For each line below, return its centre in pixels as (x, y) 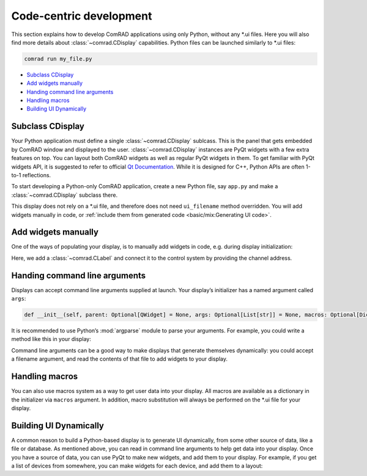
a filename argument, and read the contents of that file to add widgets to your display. (120, 359)
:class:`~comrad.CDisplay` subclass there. (65, 195)
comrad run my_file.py (58, 59)
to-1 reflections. (31, 175)
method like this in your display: (51, 339)
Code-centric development (82, 16)
